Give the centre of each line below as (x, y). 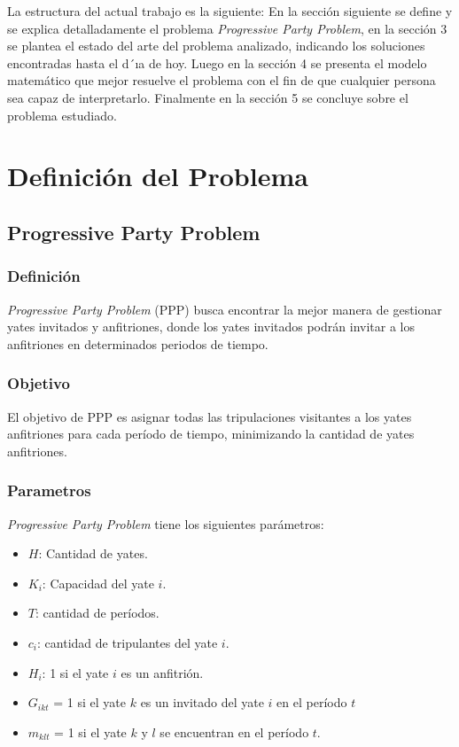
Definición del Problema (158, 176)
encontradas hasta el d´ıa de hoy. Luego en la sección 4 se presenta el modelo (217, 62)
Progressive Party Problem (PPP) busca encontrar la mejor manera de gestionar (225, 309)
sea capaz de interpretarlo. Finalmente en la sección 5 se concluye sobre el (208, 97)
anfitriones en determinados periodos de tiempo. (138, 343)
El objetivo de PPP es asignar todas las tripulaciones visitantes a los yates (210, 416)
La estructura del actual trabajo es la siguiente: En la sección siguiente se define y (230, 11)
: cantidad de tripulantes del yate (128, 642)
